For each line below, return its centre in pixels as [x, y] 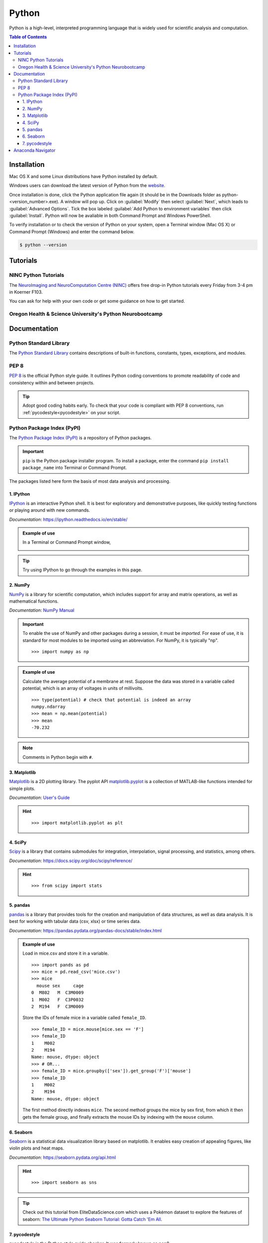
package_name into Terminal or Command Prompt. [75, 468]
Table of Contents [28, 37]
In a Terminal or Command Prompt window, [67, 542]
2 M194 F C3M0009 [58, 1007]
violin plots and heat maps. [37, 1148]
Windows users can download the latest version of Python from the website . [87, 185]
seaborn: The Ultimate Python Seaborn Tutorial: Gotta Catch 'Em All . [92, 1219]
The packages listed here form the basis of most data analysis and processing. [90, 481]
